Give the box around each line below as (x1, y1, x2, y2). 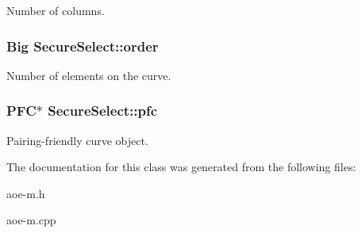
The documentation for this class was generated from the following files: (6, 159, 356, 175)
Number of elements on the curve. (6, 67, 171, 83)
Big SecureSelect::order (6, 36, 159, 55)
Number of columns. (6, 2, 105, 18)
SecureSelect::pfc (48, 101, 158, 120)
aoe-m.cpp (6, 212, 56, 228)
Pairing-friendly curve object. (6, 132, 148, 148)
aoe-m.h (6, 185, 45, 201)
